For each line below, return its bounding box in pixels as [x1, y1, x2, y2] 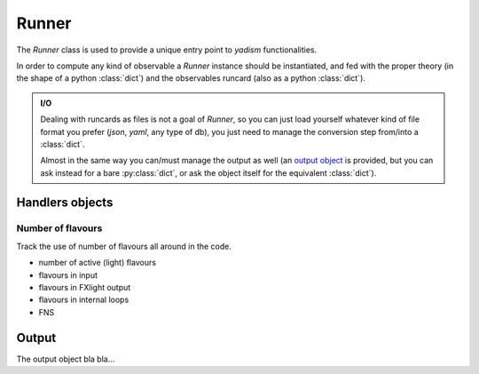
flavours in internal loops [38, 294, 130, 306]
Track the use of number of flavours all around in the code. [16, 241, 232, 251]
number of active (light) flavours [38, 258, 157, 268]
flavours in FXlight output [38, 282, 131, 292]
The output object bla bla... [16, 354, 115, 364]
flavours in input [38, 269, 98, 280]
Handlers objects [16, 195, 114, 211]
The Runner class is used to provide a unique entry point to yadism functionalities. [16, 44, 318, 55]
